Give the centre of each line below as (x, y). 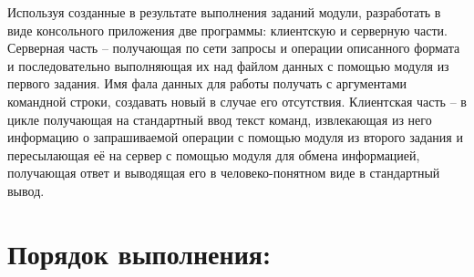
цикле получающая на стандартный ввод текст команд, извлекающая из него (220, 119)
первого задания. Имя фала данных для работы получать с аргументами (207, 83)
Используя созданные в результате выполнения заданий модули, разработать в (224, 12)
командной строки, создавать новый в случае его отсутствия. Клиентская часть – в (237, 101)
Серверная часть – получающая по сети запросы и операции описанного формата (234, 48)
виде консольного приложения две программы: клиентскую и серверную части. (227, 30)
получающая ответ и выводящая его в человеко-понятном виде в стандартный (224, 173)
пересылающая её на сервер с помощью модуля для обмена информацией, (214, 154)
